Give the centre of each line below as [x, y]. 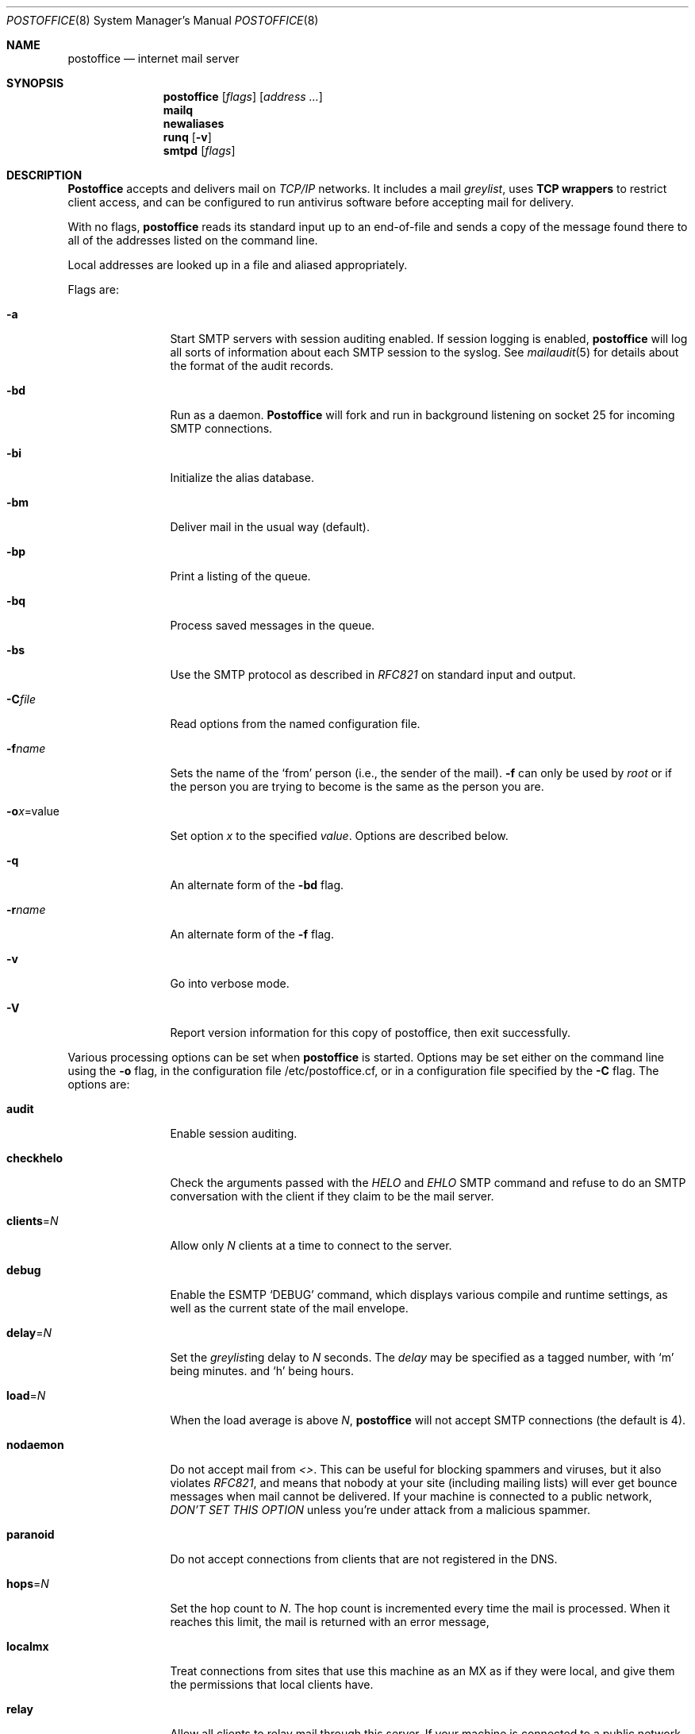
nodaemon [35, 1445]
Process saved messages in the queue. [273, 625]
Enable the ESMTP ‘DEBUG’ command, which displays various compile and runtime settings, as [419, 1295]
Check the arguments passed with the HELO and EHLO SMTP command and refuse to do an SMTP [428, 1183]
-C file [21, 699]
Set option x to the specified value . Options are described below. [339, 836]
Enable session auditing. [234, 1133]
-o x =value [33, 811]
